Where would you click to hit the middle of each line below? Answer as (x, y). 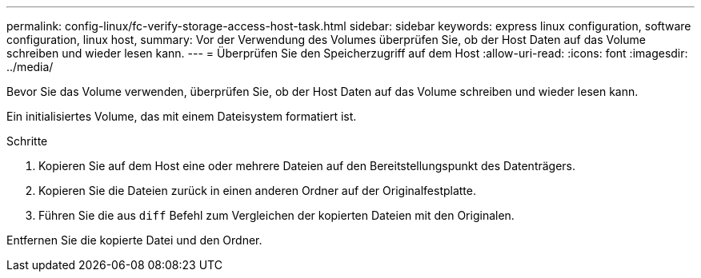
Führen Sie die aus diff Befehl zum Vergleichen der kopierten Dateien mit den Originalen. (276, 215)
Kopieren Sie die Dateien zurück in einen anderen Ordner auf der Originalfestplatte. (258, 191)
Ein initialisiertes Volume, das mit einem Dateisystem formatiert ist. (182, 116)
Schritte (27, 141)
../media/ (30, 67)
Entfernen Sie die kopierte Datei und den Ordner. (134, 240)
